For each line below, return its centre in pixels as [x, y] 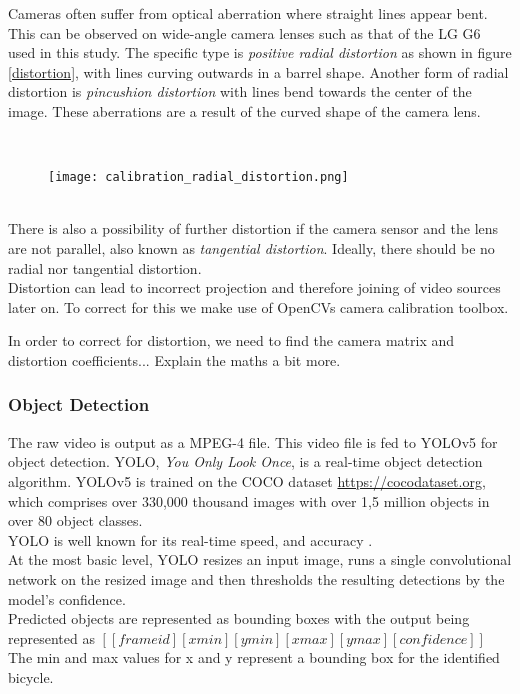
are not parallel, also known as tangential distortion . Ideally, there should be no [251, 248]
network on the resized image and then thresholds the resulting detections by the [256, 578]
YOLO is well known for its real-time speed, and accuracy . [190, 539]
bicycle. [31, 676]
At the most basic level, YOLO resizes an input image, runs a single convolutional [260, 559]
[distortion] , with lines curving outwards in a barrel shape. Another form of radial [258, 71]
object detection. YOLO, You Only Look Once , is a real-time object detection [245, 461]
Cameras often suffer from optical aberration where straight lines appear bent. [248, 13]
